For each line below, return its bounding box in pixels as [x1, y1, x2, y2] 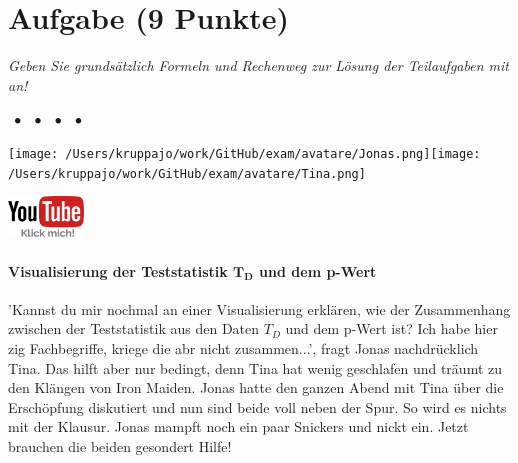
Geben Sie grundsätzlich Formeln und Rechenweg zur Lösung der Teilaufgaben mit [8, 55, 509, 76]
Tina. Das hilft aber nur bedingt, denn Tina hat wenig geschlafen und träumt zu [8, 357, 503, 378]
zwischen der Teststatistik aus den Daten [8, 318, 260, 339]
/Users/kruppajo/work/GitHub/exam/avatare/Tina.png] [8, 166, 366, 181]
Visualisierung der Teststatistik [8, 260, 228, 281]
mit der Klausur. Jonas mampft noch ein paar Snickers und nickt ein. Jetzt [8, 416, 469, 437]
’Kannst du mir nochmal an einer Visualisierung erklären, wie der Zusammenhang [8, 298, 511, 319]
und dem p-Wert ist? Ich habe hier [285, 318, 498, 339]
